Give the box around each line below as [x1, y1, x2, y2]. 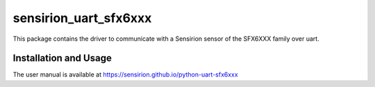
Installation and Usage [12, 52, 112, 64]
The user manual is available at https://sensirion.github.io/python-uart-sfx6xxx [12, 70, 239, 79]
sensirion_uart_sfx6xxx [12, 10, 152, 26]
